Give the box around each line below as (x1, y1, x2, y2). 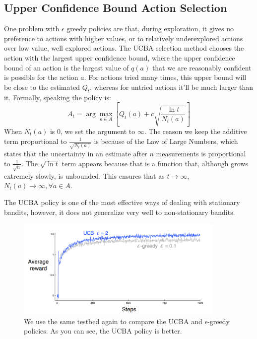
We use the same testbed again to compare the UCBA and (24, 316, 202, 326)
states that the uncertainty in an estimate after (4, 148, 147, 159)
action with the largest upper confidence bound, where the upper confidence (4, 52, 235, 63)
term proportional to (4, 136, 67, 146)
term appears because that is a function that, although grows (62, 158, 248, 168)
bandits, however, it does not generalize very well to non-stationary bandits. (4, 206, 235, 217)
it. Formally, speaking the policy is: (4, 92, 111, 102)
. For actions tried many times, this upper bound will (84, 72, 247, 82)
